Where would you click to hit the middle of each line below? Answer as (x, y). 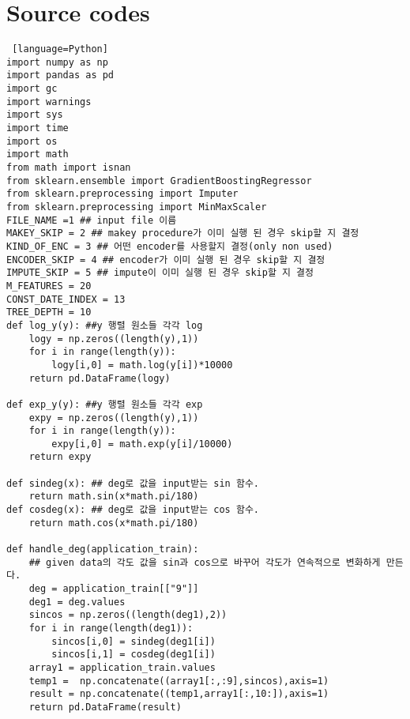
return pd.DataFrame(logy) (100, 378)
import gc (32, 89)
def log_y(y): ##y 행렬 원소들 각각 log (105, 325)
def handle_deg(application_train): (103, 550)
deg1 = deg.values (77, 602)
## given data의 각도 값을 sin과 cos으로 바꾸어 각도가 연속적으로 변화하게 (205, 562)
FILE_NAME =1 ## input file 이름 (92, 220)
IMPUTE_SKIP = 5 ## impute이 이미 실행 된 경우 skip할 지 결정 (160, 273)
